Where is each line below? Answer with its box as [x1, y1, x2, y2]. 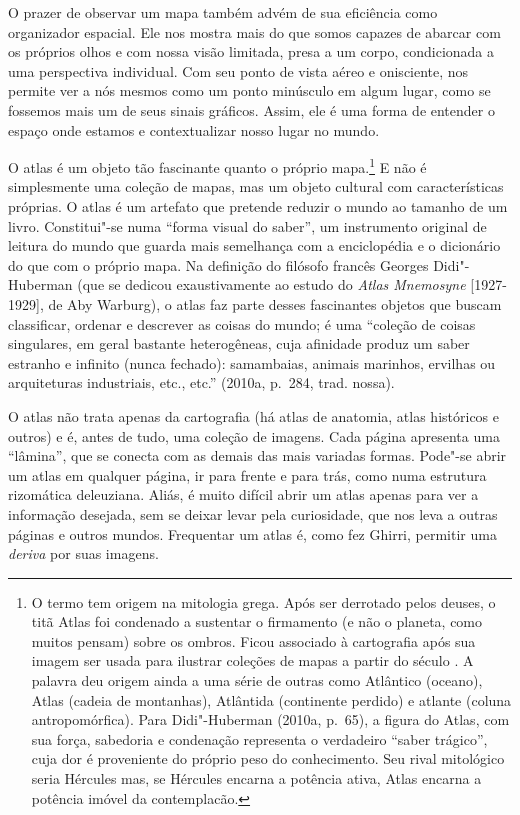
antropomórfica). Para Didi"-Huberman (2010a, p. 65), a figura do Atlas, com [31, 709, 510, 730]
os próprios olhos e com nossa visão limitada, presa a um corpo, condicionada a [8, 41, 495, 62]
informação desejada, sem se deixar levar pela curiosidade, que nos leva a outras [8, 503, 498, 524]
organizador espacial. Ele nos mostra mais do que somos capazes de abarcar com [8, 21, 501, 42]
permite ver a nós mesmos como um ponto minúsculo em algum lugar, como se [8, 80, 491, 101]
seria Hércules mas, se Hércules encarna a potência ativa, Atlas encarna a [31, 768, 482, 789]
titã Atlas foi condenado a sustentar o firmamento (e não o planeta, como [31, 611, 483, 632]
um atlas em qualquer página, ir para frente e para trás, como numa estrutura [8, 464, 487, 485]
